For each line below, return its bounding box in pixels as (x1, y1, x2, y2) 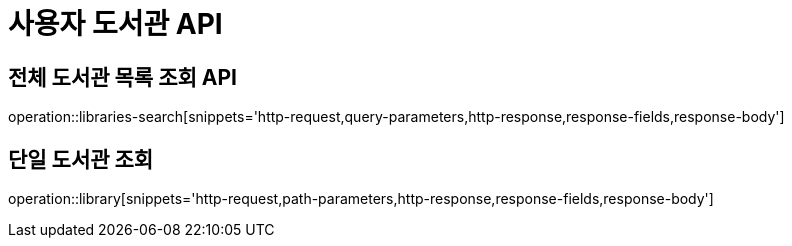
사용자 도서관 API (8, 7, 223, 41)
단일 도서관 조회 (8, 146, 154, 172)
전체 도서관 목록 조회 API (8, 64, 237, 90)
